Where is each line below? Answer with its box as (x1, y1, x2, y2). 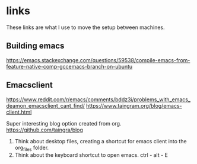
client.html (6, 108, 32, 115)
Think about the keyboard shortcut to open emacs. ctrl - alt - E (14, 152, 168, 159)
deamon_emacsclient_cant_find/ (6, 102, 85, 109)
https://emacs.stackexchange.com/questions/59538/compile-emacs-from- (6, 56, 190, 63)
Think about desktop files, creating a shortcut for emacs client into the (14, 137, 187, 144)
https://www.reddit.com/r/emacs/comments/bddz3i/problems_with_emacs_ (6, 96, 191, 103)
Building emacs (6, 41, 65, 51)
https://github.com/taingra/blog (6, 126, 83, 133)
